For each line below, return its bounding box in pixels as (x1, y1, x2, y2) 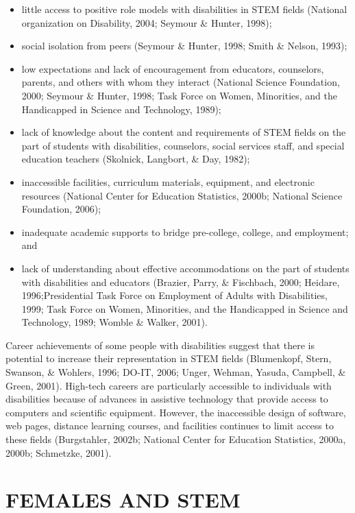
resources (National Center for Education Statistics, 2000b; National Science (21, 188, 343, 202)
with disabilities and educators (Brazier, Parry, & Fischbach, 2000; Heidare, (21, 274, 340, 289)
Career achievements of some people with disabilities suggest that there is (5, 337, 315, 352)
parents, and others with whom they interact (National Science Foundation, (21, 75, 340, 89)
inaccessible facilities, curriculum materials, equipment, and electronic (21, 174, 315, 189)
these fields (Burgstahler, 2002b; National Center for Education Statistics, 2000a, (5, 432, 346, 446)
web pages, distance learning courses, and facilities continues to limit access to (5, 418, 334, 433)
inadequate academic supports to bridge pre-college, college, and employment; (21, 224, 349, 239)
